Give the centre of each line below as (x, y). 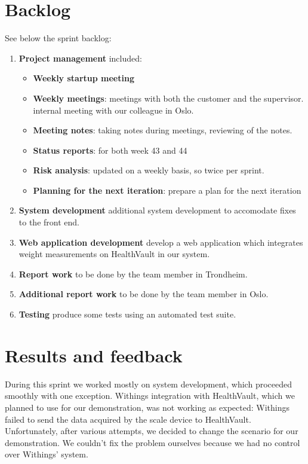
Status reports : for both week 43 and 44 (110, 150)
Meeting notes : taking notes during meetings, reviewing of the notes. (163, 130)
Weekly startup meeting (84, 78)
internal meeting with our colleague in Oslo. (113, 110)
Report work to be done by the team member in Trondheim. (133, 274)
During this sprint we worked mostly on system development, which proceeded (148, 384)
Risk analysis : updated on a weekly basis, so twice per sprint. (149, 170)
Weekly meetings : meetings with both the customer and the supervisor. (168, 98)
